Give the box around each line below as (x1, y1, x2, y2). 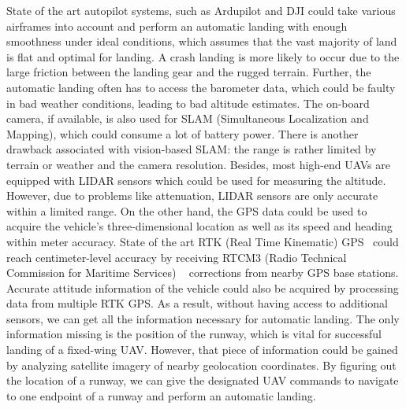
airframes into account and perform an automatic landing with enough (6, 17, 348, 34)
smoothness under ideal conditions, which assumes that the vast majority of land (6, 33, 397, 50)
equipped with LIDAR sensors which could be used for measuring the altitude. (6, 171, 386, 188)
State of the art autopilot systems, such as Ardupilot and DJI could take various (6, 2, 396, 18)
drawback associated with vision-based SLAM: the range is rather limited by (6, 141, 377, 157)
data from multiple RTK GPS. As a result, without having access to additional (6, 295, 388, 311)
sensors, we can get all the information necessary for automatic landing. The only (6, 310, 400, 326)
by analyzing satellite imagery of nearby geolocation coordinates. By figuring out (6, 356, 397, 373)
